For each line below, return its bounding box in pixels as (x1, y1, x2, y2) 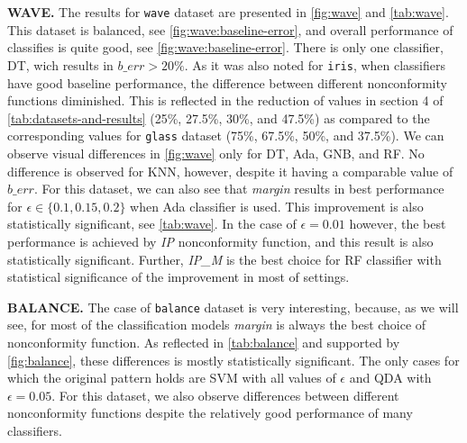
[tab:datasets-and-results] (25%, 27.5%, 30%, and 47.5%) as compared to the (7, 108, 430, 127)
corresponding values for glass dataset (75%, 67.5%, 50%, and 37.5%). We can (7, 126, 444, 145)
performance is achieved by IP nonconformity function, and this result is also (7, 231, 434, 250)
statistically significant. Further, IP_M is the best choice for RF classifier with (7, 249, 442, 268)
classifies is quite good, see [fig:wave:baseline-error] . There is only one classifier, (7, 38, 444, 57)
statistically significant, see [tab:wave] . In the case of (7, 214, 297, 233)
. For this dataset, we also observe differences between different (51, 385, 399, 404)
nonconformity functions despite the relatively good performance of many (7, 403, 413, 422)
